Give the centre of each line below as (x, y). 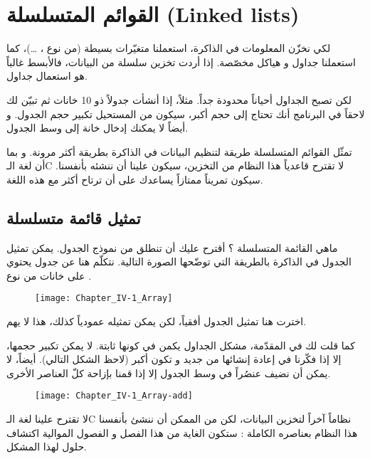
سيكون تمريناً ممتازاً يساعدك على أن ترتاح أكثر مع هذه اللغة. (135, 179)
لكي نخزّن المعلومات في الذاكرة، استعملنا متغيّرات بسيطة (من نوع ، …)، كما (169, 48)
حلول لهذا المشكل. (47, 447)
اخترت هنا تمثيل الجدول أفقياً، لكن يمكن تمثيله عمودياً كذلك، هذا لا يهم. (157, 321)
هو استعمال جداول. (47, 76)
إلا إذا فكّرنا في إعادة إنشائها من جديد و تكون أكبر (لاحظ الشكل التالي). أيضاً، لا (174, 359)
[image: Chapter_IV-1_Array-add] (114, 396)
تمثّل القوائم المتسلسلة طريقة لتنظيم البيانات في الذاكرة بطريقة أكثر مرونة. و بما (179, 151)
